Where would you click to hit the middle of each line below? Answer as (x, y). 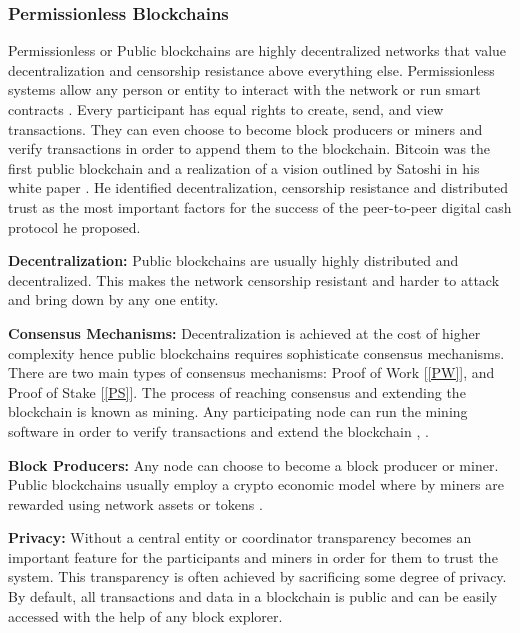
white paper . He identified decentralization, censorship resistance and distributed (258, 187)
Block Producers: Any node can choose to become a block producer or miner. (253, 464)
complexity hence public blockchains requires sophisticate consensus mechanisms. (256, 352)
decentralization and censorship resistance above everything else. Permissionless (251, 69)
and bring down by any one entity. (113, 299)
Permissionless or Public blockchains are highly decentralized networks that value (257, 50)
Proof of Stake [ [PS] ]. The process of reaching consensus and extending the (237, 391)
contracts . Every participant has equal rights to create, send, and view (226, 109)
